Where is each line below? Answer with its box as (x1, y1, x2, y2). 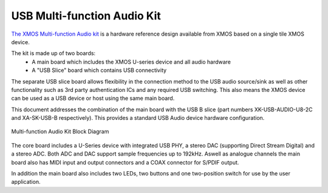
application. (11, 178, 41, 186)
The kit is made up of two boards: (11, 50, 96, 57)
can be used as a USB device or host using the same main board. (11, 94, 175, 102)
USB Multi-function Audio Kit (11, 9, 161, 22)
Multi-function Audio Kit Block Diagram (11, 128, 109, 136)
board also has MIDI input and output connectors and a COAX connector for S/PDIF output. (11, 159, 239, 166)
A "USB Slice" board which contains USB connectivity (32, 67, 167, 74)
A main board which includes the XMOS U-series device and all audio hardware (32, 58, 231, 65)
